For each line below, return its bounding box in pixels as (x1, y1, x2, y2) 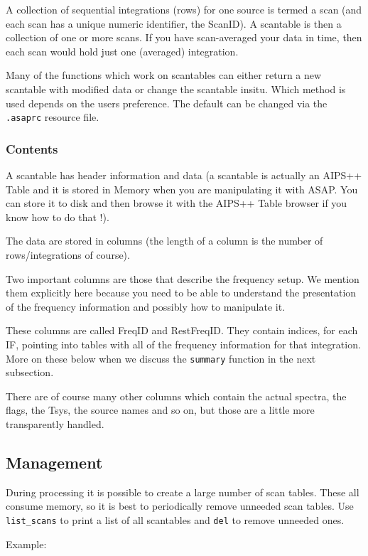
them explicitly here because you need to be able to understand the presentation (6, 285, 357, 300)
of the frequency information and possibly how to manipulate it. (6, 299, 286, 314)
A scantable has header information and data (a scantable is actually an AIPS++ (6, 168, 362, 183)
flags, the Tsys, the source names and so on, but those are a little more (6, 402, 315, 417)
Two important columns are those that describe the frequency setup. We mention (6, 271, 359, 286)
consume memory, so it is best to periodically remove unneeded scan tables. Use (6, 498, 354, 513)
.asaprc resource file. (6, 109, 99, 124)
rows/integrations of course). (6, 247, 130, 262)
